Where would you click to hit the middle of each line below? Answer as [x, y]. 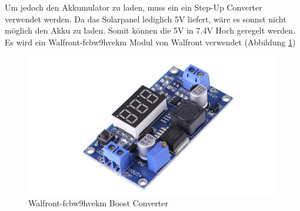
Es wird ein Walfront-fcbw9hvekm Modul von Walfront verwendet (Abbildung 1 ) [150, 42]
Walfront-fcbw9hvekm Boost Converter [98, 203]
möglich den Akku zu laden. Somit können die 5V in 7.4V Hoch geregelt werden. [150, 30]
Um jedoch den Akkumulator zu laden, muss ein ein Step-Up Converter [134, 7]
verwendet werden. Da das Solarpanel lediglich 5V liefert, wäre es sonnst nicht [146, 19]
